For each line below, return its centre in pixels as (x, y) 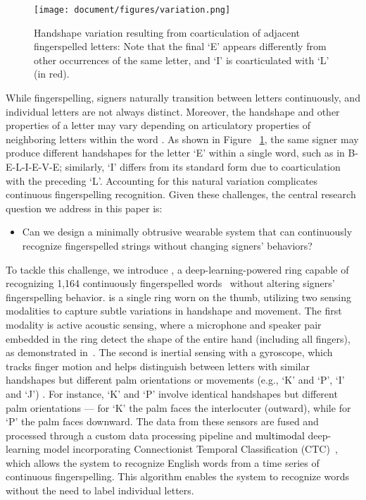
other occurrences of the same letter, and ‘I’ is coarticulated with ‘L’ (182, 60)
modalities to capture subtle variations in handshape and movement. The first (174, 311)
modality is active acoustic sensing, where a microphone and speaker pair (164, 324)
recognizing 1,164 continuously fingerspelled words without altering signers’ (170, 283)
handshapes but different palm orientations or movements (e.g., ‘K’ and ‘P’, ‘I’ (175, 380)
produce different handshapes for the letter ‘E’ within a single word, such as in (175, 153)
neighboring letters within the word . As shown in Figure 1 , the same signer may (182, 139)
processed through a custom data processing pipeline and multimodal (155, 435)
